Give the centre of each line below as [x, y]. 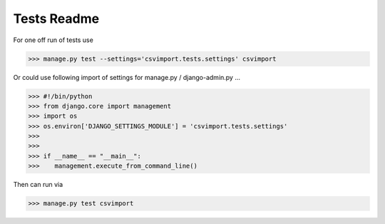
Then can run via [38, 185]
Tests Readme [56, 19]
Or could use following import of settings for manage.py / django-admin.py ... [127, 77]
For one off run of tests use [53, 40]
